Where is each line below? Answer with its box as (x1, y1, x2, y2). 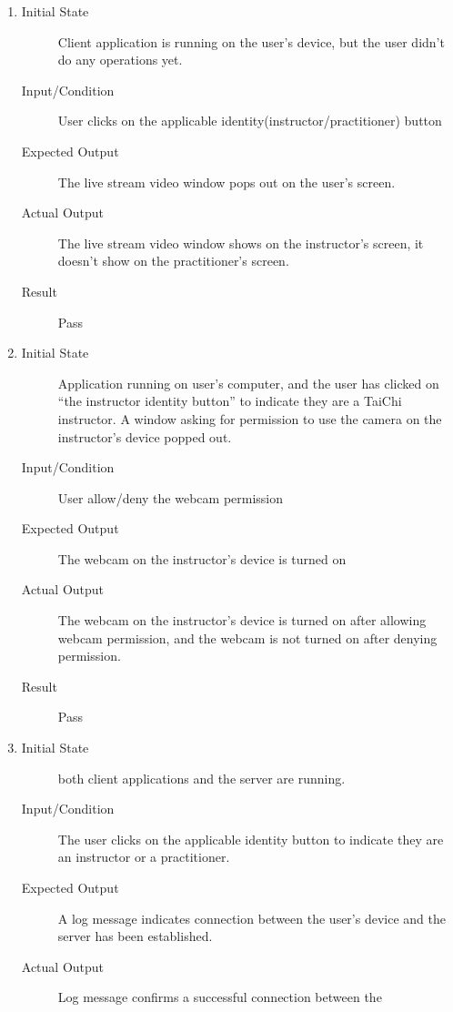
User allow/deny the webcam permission (57, 488, 284, 507)
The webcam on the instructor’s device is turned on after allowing (57, 611, 427, 630)
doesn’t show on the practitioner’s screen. (57, 251, 289, 270)
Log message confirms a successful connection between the (57, 987, 382, 1007)
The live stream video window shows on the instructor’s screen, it (57, 233, 424, 252)
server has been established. (57, 926, 213, 946)
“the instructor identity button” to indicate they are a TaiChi (57, 391, 402, 410)
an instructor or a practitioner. (57, 847, 230, 866)
